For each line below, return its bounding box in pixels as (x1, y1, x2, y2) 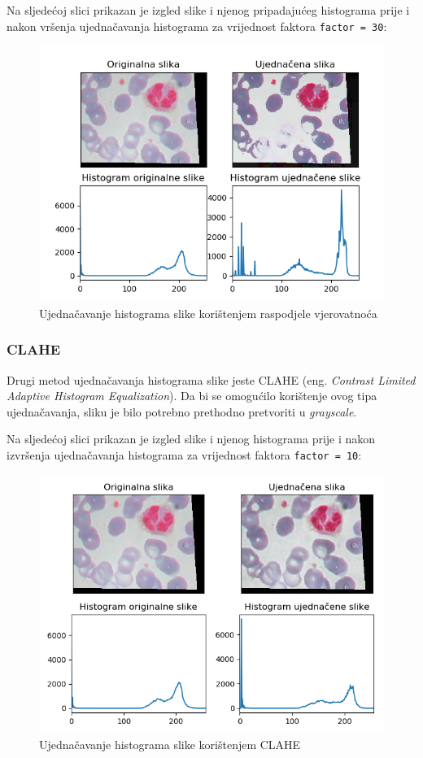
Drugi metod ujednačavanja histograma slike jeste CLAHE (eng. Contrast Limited (7, 371, 416, 388)
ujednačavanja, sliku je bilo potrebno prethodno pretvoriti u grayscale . (7, 403, 357, 420)
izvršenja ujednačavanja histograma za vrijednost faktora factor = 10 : (7, 446, 362, 463)
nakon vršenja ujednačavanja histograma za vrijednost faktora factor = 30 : (7, 17, 387, 34)
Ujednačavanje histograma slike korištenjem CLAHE (39, 736, 301, 753)
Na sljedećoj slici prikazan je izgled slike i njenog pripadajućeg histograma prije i (7, 2, 410, 18)
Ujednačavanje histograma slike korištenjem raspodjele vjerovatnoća (39, 304, 377, 321)
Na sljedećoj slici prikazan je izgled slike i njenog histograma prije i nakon (7, 430, 376, 447)
